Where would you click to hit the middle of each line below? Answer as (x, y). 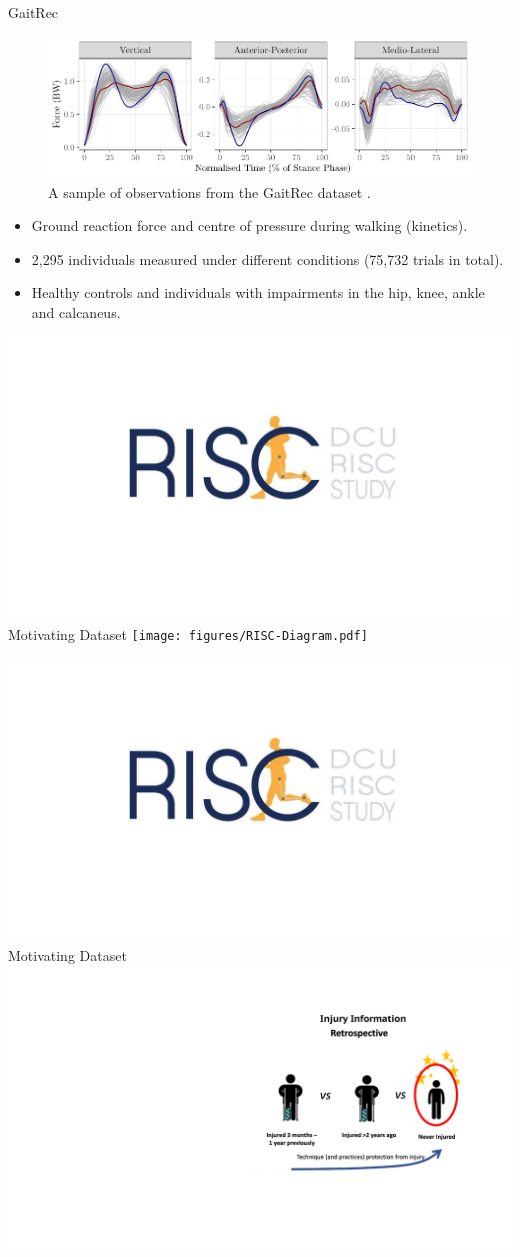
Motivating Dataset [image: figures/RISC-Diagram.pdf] (188, 633)
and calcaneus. (76, 311)
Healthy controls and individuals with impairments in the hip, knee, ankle (258, 292)
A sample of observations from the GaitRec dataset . (209, 191)
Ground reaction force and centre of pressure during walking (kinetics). (249, 225)
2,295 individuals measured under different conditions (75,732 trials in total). (267, 258)
